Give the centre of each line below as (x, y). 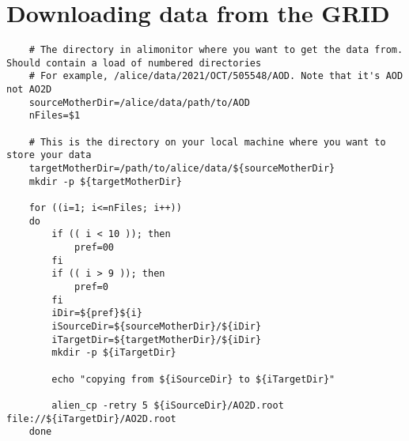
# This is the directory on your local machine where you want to (207, 142)
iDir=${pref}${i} (97, 313)
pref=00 (94, 247)
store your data (49, 155)
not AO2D (29, 90)
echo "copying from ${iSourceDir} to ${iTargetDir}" (193, 379)
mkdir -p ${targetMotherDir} (105, 181)
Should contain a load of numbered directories (134, 63)
